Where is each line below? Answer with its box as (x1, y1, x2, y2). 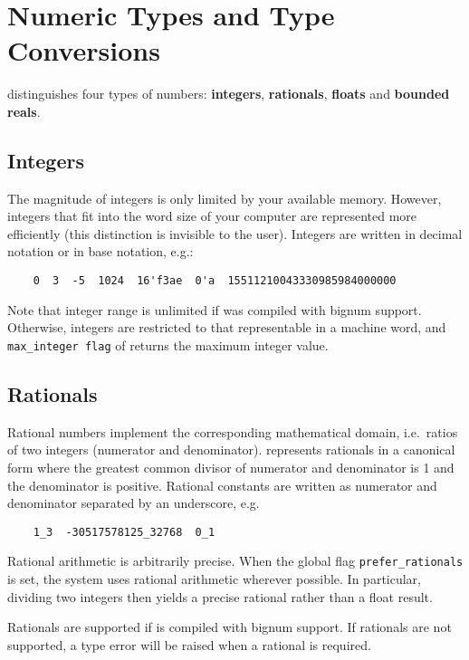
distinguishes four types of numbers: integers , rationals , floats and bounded (7, 84, 450, 103)
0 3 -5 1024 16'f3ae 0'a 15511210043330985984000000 (33, 274, 397, 288)
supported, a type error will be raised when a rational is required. (7, 635, 371, 654)
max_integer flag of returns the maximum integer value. (7, 335, 329, 354)
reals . (7, 101, 41, 120)
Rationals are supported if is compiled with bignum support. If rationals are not (7, 617, 452, 636)
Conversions (7, 32, 160, 69)
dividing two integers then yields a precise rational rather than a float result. (7, 587, 433, 606)
